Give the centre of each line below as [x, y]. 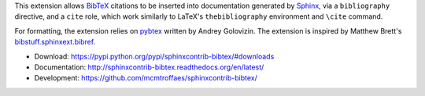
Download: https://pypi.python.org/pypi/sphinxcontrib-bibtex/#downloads [154, 56]
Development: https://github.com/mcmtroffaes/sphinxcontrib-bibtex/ [146, 78]
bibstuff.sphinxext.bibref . [55, 42]
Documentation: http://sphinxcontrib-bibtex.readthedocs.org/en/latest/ [149, 67]
